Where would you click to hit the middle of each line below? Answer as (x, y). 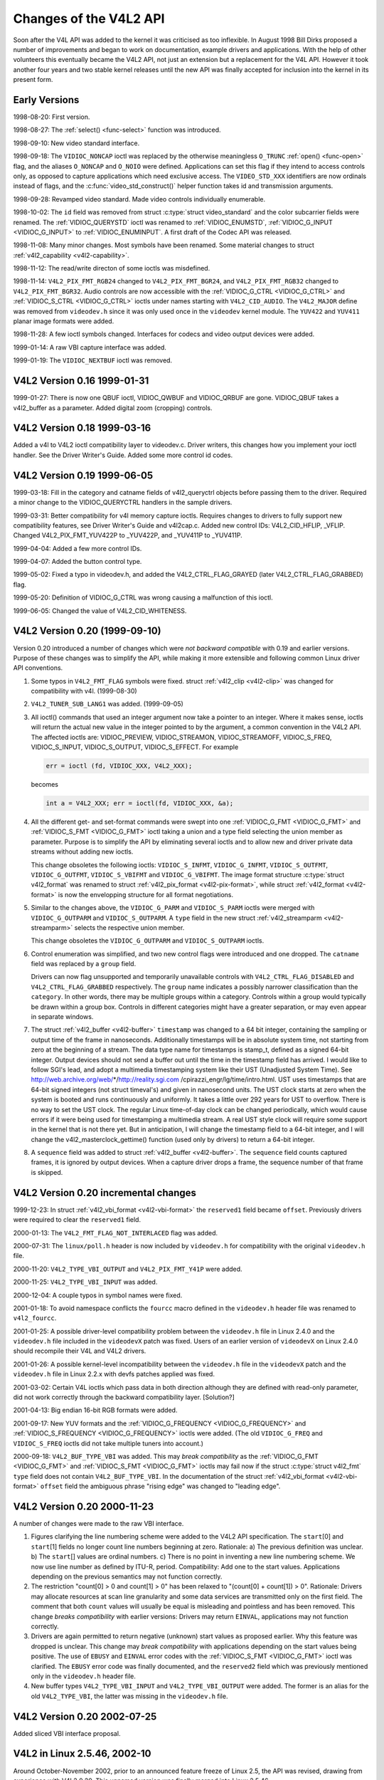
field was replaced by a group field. (84, 964)
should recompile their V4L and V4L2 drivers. (80, 1351)
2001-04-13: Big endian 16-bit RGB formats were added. (95, 1410)
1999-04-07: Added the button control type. (78, 562)
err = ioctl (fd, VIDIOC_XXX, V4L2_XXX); (119, 766)
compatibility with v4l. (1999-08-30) (84, 691)
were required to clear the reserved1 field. (77, 1220)
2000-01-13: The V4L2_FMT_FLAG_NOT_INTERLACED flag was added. (116, 1232)
